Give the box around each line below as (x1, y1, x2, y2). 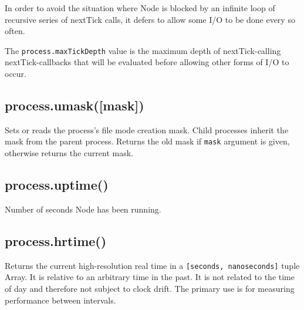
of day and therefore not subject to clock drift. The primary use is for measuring (5, 282, 295, 294)
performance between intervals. (5, 294, 116, 306)
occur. (5, 68, 26, 80)
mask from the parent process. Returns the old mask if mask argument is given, (5, 135, 290, 147)
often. (5, 25, 25, 37)
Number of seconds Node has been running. (5, 203, 161, 215)
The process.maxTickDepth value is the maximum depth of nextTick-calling (5, 44, 281, 56)
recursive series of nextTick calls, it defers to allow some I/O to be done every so (5, 13, 295, 25)
